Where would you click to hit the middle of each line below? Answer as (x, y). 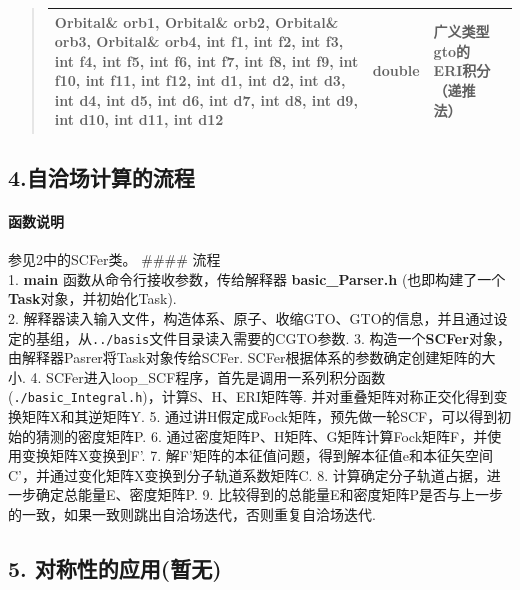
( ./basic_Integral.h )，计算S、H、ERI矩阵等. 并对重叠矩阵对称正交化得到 (251, 396)
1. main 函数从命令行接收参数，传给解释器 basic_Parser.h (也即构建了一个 (257, 278)
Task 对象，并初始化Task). (92, 298)
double (396, 70)
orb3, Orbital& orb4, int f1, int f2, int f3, (199, 41)
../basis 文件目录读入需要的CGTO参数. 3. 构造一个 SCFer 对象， (301, 337)
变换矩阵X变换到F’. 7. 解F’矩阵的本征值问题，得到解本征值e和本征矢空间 (257, 455)
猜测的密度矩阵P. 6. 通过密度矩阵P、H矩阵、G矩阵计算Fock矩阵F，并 (261, 435)
